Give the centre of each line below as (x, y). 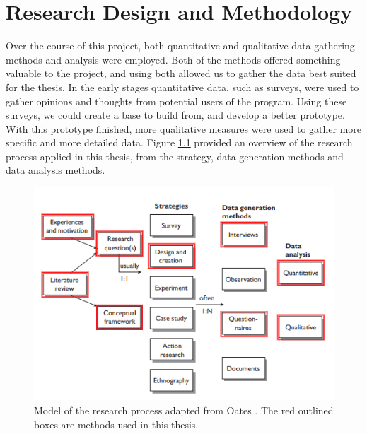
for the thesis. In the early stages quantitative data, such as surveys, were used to (182, 87)
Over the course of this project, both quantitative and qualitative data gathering (180, 46)
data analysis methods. (56, 170)
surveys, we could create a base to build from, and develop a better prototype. (175, 115)
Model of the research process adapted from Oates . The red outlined (184, 410)
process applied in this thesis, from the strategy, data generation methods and (175, 156)
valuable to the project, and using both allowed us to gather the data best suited (181, 73)
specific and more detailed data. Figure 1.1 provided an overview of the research (179, 142)
